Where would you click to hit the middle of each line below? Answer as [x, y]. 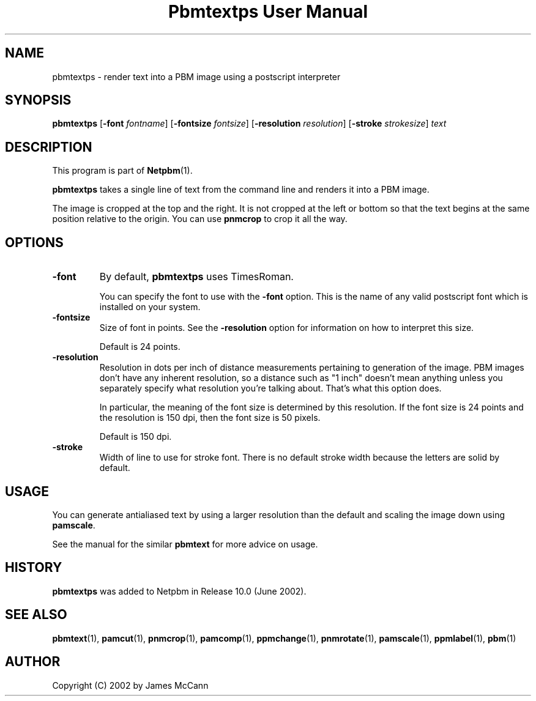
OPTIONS [34, 242]
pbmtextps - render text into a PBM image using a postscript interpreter [196, 76]
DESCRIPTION [49, 147]
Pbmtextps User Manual [268, 12]
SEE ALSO [36, 615]
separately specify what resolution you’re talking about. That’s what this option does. [270, 388]
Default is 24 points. [140, 347]
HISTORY [34, 568]
